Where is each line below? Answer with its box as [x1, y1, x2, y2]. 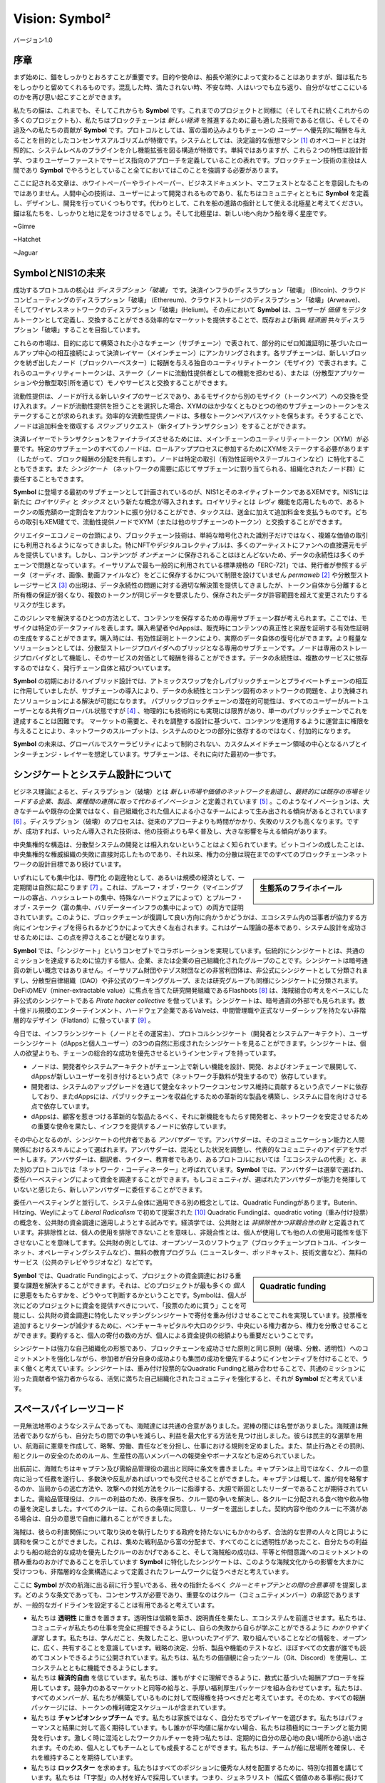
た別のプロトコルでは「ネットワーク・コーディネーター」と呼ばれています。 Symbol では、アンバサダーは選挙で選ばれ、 [13, 1165, 368, 1173]
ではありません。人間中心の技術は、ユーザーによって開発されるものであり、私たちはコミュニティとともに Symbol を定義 [13, 189, 370, 198]
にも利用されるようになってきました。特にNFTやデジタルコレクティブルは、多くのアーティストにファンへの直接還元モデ [13, 541, 367, 549]
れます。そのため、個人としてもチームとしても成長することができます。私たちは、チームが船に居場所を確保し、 [31, 1743, 360, 1752]
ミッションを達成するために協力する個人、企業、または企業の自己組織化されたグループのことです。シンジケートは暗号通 [13, 956, 369, 964]
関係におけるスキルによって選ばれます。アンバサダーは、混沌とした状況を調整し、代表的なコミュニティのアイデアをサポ [13, 1145, 367, 1153]
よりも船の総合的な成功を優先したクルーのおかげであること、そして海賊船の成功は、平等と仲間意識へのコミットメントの [13, 1548, 369, 1556]
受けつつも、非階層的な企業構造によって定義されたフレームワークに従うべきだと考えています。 [13, 1568, 292, 1576]
